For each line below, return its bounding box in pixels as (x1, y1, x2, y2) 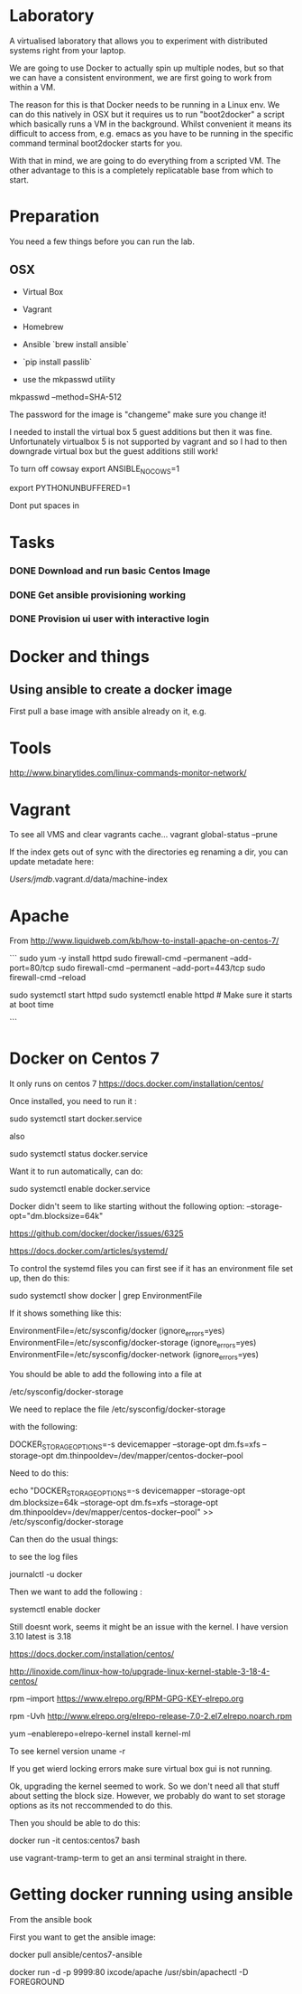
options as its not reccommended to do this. (9, 1800, 173, 1811)
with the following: (9, 1421, 78, 1432)
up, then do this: (9, 1272, 70, 1284)
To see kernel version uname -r (9, 1746, 126, 1757)
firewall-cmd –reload (9, 972, 87, 983)
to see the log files (9, 1552, 78, 1563)
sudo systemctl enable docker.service (9, 1184, 151, 1195)
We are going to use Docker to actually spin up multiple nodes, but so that (9, 62, 284, 73)
